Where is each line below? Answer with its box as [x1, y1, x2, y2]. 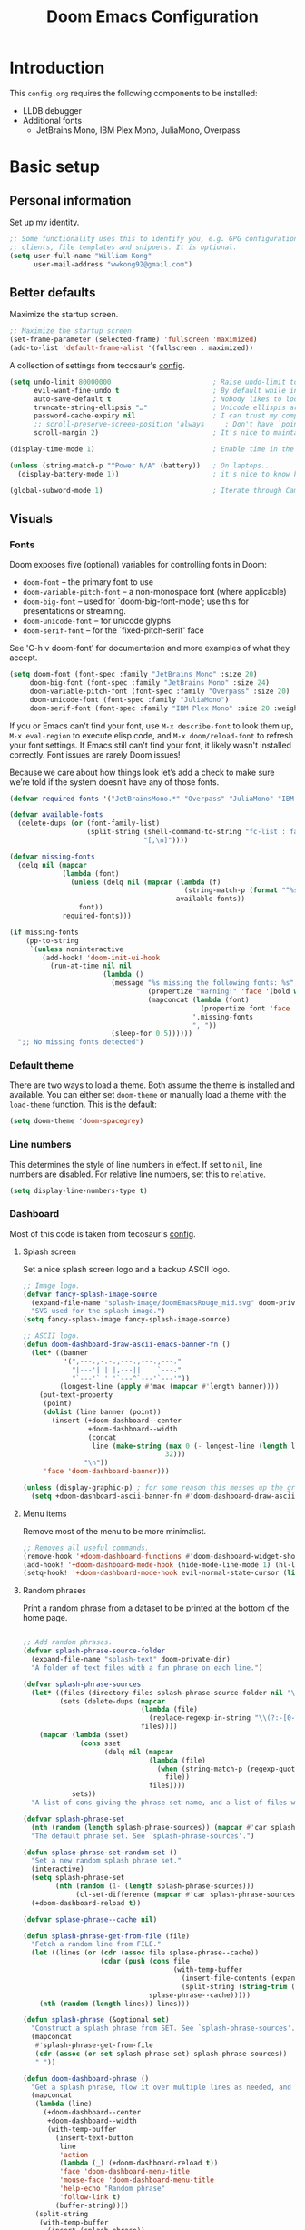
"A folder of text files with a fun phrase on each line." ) [31, 1662, 263, 1672]
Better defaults [9, 285, 96, 300]
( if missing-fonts [9, 928, 79, 937]
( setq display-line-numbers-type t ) [9, 1186, 148, 1195]
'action [59, 2150, 89, 2159]
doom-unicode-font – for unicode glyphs [22, 616, 171, 627]
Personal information [9, 193, 132, 208]
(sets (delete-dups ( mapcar [59, 1696, 166, 1706]
